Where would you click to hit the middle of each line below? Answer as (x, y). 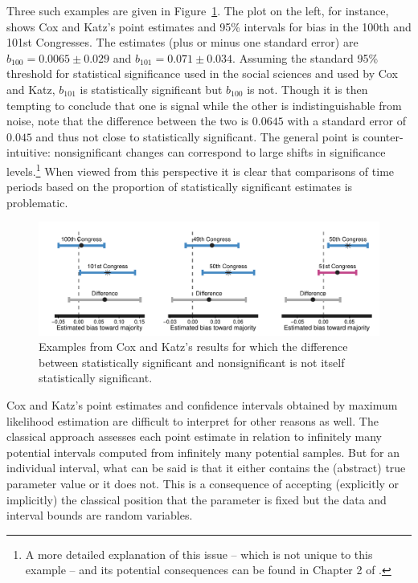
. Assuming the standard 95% (305, 57)
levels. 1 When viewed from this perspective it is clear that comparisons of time (201, 169)
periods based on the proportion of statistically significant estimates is (180, 187)
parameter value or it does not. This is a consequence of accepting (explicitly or (203, 483)
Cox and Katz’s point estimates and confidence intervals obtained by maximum (202, 404)
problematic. (37, 202)
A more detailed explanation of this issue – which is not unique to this (199, 554)
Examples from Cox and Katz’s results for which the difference (193, 347)
